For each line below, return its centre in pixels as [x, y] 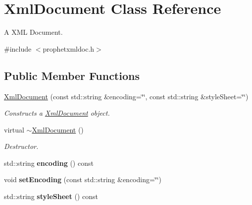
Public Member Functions [72, 75]
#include [18, 48]
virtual [14, 129]
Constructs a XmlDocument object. [57, 113]
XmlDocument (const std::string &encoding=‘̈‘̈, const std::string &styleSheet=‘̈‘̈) [126, 96]
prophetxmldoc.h [69, 48]
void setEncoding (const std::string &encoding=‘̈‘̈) [83, 179]
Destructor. [21, 146]
